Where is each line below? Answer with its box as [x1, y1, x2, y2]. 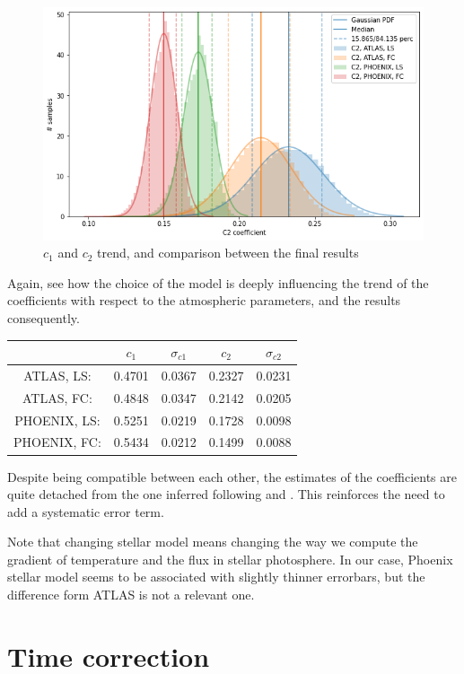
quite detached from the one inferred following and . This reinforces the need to [7, 485, 445, 503]
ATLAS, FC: [22, 388, 92, 407]
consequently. [7, 308, 80, 327]
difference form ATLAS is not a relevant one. [7, 585, 255, 604]
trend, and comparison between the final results [97, 243, 359, 262]
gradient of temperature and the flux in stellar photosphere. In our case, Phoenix [7, 549, 453, 568]
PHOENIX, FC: [13, 433, 101, 451]
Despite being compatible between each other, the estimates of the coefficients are [7, 467, 457, 486]
